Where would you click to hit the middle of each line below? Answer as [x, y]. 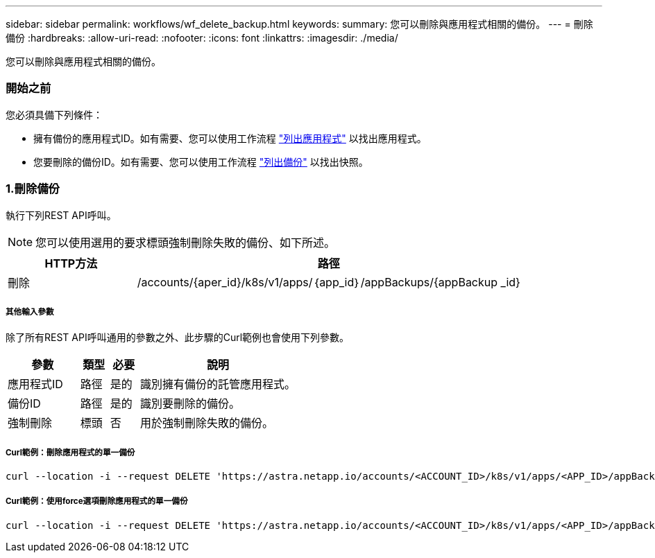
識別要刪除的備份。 [190, 404]
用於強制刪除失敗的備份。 [206, 423]
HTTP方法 [71, 263]
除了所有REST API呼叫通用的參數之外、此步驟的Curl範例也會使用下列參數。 [178, 338]
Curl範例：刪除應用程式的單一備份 [70, 452]
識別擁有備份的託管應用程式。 [218, 384]
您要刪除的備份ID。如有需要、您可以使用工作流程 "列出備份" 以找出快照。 [201, 162]
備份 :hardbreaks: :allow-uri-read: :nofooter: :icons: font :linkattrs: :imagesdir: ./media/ [202, 38]
